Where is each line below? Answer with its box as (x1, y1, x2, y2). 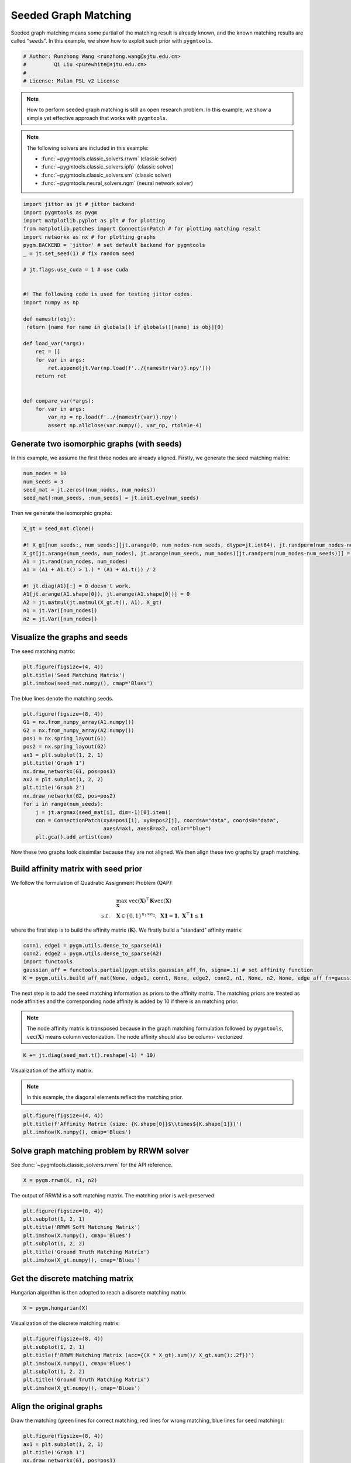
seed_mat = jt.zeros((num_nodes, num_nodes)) (23, 486, 156, 493)
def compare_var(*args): (23, 397, 95, 404)
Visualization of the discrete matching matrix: (11, 1320, 120, 1327)
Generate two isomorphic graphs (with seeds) (11, 439, 182, 449)
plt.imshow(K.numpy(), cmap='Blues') (23, 1129, 132, 1135)
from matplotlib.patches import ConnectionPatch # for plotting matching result (23, 225, 261, 232)
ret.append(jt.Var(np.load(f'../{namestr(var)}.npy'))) (47, 365, 212, 371)
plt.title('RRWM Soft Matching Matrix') (23, 1224, 140, 1231)
